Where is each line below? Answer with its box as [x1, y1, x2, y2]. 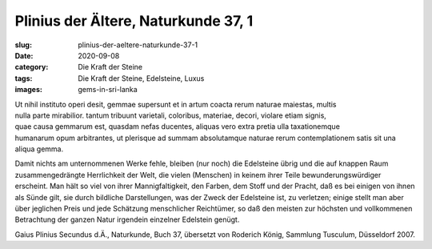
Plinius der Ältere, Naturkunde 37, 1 [14, 12, 254, 30]
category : [14, 62, 49, 72]
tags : [14, 73, 33, 83]
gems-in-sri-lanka [78, 85, 138, 94]
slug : [14, 40, 32, 50]
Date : [14, 50, 34, 60]
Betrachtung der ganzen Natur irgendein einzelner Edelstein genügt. [14, 215, 240, 224]
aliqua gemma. [14, 144, 64, 154]
